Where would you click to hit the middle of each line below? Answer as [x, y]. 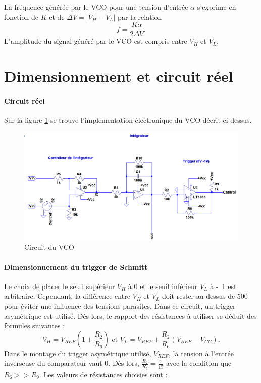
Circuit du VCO [49, 247]
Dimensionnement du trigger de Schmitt [76, 267]
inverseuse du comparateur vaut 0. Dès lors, [72, 363]
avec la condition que [199, 363]
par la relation [140, 16]
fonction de [21, 16]
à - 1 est [223, 286]
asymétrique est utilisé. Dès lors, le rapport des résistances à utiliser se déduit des [130, 316]
